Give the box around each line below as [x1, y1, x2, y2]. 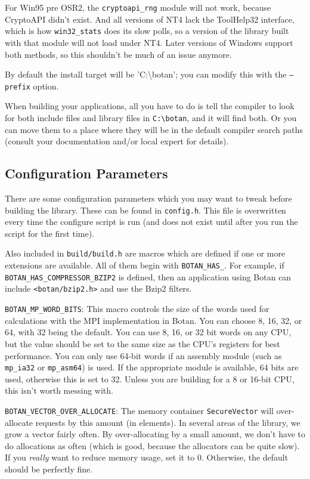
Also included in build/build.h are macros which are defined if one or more [5, 247, 286, 259]
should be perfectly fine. [5, 463, 93, 475]
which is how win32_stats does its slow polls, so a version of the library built [5, 24, 289, 37]
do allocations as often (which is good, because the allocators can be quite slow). [5, 439, 300, 452]
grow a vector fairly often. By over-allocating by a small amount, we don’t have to [5, 428, 306, 440]
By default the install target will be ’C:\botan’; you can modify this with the [5, 68, 287, 81]
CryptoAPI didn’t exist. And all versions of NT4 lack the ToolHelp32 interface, [5, 13, 294, 25]
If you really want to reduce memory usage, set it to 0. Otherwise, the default [5, 451, 289, 463]
